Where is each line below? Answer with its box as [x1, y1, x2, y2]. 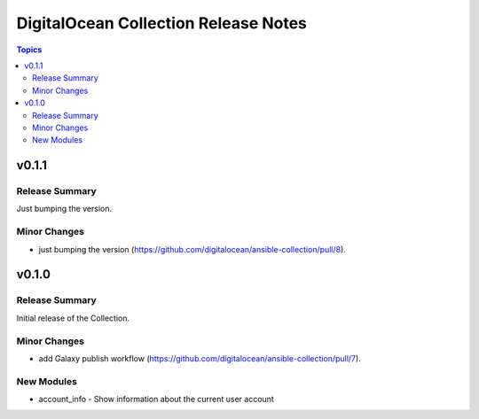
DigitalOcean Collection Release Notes [16, 13, 308, 33]
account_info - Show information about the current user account [38, 394, 274, 405]
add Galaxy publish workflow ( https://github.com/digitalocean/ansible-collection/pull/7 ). [38, 353, 361, 363]
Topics [16, 44, 43, 55]
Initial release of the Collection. [16, 313, 130, 323]
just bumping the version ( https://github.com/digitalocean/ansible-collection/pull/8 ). [38, 244, 346, 254]
